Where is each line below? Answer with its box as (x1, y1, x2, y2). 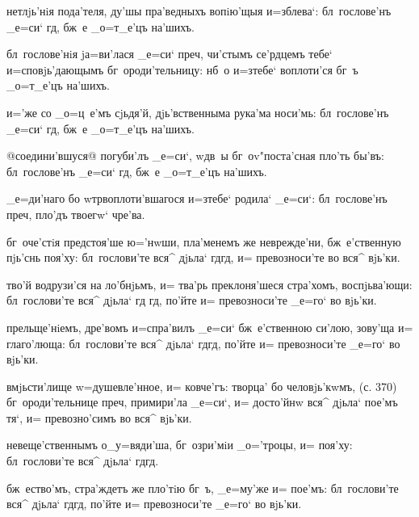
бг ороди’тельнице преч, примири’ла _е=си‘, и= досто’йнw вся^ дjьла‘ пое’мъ (6, 393, 398, 410)
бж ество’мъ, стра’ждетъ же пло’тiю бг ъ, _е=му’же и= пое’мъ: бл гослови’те (6, 479, 399, 496)
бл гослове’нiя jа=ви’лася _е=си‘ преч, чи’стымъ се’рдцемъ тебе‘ (6, 45, 333, 62)
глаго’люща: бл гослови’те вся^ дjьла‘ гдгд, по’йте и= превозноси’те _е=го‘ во (6, 334, 400, 351)
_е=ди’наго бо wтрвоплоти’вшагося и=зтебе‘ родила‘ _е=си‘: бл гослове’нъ (6, 190, 388, 207)
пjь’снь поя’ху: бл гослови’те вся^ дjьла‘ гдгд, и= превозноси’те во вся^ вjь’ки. (6, 249, 400, 266)
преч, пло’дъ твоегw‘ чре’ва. (6, 205, 145, 222)
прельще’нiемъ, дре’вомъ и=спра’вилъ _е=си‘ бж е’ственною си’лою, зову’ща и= (6, 318, 413, 335)
